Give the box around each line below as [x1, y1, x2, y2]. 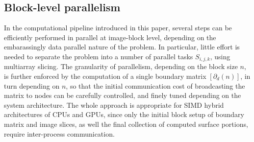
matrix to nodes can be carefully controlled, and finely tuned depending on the [4, 90, 241, 100]
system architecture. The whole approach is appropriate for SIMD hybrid [4, 99, 224, 110]
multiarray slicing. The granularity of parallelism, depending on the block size [4, 61, 238, 71]
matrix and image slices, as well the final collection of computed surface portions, [4, 119, 248, 129]
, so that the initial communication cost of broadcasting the [66, 80, 245, 91]
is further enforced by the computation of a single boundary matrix [4, 71, 206, 81]
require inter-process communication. [4, 128, 115, 139]
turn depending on [4, 80, 60, 91]
